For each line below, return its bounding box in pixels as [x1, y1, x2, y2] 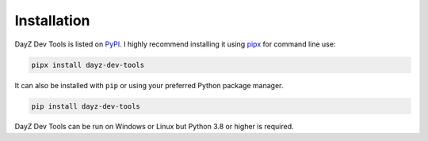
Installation [14, 12, 90, 29]
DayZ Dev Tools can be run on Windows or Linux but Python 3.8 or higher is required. [14, 122, 294, 132]
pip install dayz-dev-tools [31, 102, 140, 110]
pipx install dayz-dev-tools [31, 60, 145, 69]
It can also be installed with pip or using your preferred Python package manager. [14, 80, 284, 90]
